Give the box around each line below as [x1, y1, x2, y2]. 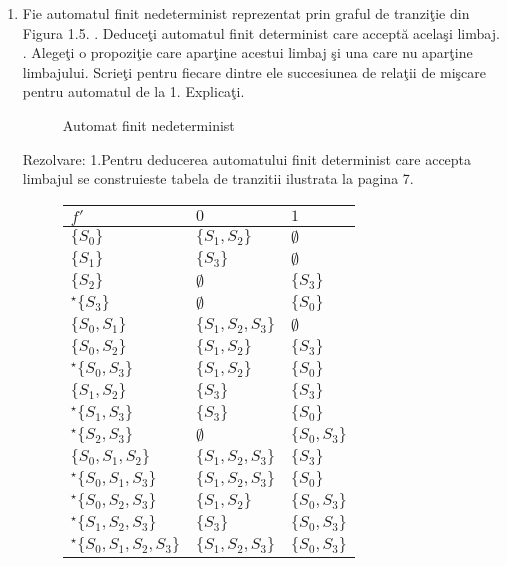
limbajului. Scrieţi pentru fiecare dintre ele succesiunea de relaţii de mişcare [22, 61, 487, 82]
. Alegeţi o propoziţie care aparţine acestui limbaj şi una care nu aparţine [22, 42, 473, 63]
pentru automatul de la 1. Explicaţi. [22, 81, 245, 102]
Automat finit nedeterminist [62, 114, 235, 135]
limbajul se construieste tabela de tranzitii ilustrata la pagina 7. [22, 168, 414, 189]
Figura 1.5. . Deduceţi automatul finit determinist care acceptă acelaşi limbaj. [22, 22, 500, 43]
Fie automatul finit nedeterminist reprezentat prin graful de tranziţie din [22, 3, 470, 23]
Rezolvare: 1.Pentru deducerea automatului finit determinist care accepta [22, 148, 472, 169]
